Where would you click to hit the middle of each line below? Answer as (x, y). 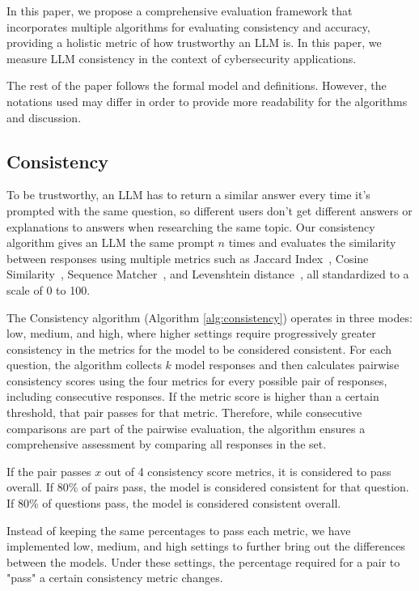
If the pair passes (49, 471)
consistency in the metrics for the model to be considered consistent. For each (199, 349)
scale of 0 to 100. (49, 289)
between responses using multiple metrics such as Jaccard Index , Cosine (188, 258)
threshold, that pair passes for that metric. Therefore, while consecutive (184, 412)
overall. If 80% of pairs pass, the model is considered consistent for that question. (208, 487)
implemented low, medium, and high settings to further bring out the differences (206, 546)
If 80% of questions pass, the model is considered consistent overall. (174, 503)
